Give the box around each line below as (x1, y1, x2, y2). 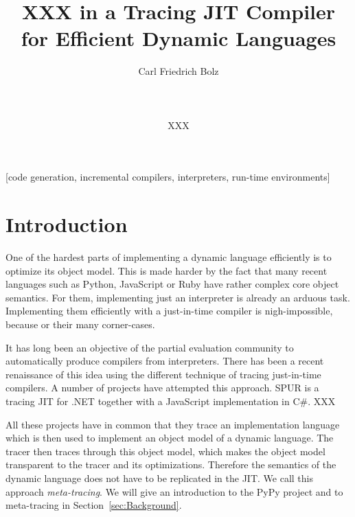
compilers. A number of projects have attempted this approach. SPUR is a (5, 380, 319, 395)
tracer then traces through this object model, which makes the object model (5, 444, 325, 458)
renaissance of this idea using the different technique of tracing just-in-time (5, 367, 321, 381)
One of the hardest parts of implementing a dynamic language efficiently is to (5, 250, 332, 264)
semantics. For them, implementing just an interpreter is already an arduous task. (5, 290, 350, 304)
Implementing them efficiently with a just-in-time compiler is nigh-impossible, (5, 303, 333, 318)
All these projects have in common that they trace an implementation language (5, 417, 340, 431)
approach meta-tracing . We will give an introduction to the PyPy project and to (5, 484, 343, 498)
